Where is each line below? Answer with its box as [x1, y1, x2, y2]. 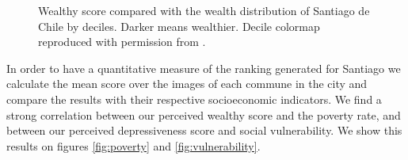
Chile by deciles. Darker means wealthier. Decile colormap [38, 17, 320, 34]
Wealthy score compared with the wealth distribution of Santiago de [38, 2, 370, 18]
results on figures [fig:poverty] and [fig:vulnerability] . [6, 137, 261, 154]
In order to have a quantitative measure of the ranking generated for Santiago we [6, 59, 401, 76]
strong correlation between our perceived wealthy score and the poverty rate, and [6, 106, 401, 123]
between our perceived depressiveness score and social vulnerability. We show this [6, 122, 402, 139]
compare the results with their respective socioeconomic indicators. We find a [6, 90, 382, 107]
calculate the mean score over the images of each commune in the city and [6, 75, 368, 92]
